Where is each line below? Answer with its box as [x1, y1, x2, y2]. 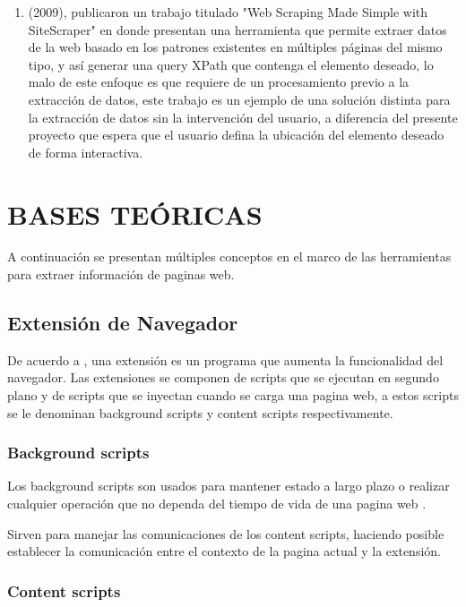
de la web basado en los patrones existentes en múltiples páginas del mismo [28, 38, 443, 56]
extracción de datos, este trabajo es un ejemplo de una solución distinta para [28, 90, 451, 108]
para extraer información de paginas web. [7, 265, 235, 284]
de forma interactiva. [28, 142, 143, 161]
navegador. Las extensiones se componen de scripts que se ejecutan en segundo [7, 368, 439, 387]
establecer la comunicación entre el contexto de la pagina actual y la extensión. [7, 542, 441, 560]
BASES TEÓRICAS [7, 195, 263, 232]
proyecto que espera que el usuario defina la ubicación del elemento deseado [28, 125, 444, 144]
